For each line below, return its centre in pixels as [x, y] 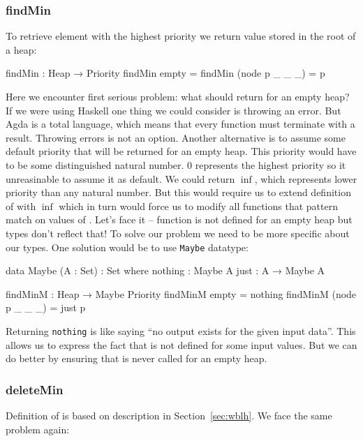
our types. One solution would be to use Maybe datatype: [127, 247]
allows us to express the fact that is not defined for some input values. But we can [181, 344]
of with [21, 205]
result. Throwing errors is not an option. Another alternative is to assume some [176, 137]
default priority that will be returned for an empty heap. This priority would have [181, 151]
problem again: [38, 429]
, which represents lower [306, 178]
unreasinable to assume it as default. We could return [120, 178]
